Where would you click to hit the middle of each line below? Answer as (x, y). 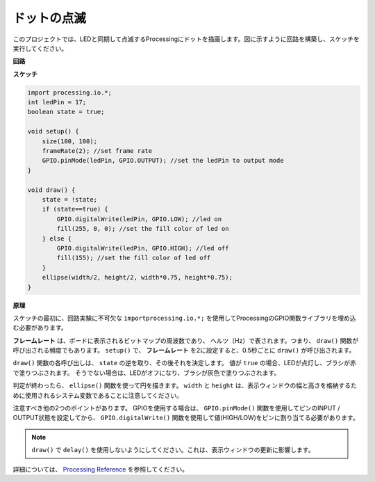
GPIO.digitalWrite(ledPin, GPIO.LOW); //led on (139, 219)
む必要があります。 (40, 328)
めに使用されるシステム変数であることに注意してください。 (98, 395)
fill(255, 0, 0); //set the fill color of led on (143, 229)
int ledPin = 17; (57, 102)
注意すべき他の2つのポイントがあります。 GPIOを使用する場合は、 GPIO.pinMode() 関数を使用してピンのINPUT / (176, 408)
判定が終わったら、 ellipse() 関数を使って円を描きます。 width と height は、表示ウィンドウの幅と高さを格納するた (185, 385)
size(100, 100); (69, 141)
